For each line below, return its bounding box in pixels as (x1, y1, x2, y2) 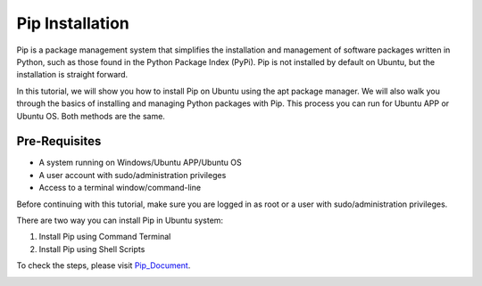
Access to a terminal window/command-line (38, 183, 201, 193)
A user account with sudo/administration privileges (38, 169, 227, 180)
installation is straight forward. (16, 69, 129, 80)
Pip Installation (16, 13, 129, 33)
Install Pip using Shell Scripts (38, 243, 145, 254)
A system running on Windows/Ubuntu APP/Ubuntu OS (38, 157, 242, 168)
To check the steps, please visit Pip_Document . (16, 260, 191, 271)
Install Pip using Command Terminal (38, 232, 171, 242)
